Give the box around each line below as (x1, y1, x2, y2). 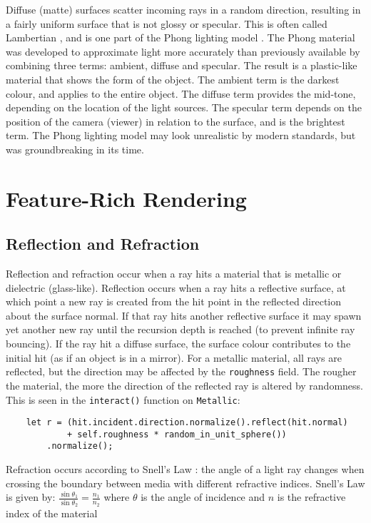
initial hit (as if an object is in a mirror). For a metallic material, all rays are (6, 350, 342, 365)
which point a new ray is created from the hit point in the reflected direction (6, 294, 342, 309)
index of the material (6, 506, 98, 521)
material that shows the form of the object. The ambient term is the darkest (6, 71, 340, 86)
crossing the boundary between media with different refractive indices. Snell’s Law (6, 475, 365, 490)
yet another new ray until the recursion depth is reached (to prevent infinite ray (6, 322, 355, 337)
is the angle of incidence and (141, 489, 265, 504)
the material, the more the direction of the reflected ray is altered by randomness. (6, 377, 363, 392)
